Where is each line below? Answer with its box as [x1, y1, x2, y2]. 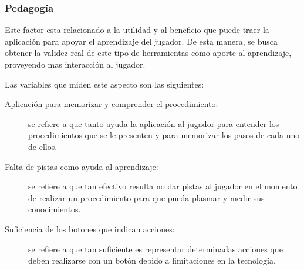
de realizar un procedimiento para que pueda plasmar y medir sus [28, 191, 265, 204]
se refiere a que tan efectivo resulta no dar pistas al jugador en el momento [28, 180, 298, 192]
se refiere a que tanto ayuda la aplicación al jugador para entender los [28, 117, 279, 129]
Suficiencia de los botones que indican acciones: [5, 222, 175, 235]
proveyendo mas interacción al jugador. [5, 58, 146, 70]
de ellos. [28, 140, 58, 152]
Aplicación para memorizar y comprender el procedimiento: [5, 98, 218, 110]
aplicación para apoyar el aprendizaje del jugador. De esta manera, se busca [5, 35, 278, 47]
